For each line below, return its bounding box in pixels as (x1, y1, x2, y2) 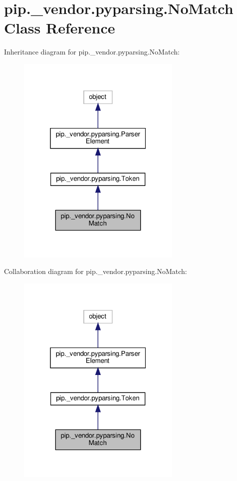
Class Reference (4, 17, 115, 38)
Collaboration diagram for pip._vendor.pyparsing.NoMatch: (4, 266, 187, 276)
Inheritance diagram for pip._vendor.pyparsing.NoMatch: (4, 46, 180, 57)
